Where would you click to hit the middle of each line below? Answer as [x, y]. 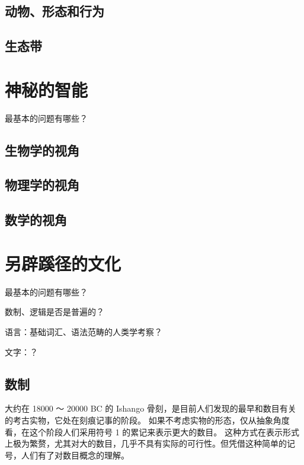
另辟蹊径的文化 [63, 263]
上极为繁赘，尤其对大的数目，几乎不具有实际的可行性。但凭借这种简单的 [146, 443]
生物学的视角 [42, 150]
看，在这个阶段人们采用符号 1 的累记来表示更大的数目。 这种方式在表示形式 [152, 431]
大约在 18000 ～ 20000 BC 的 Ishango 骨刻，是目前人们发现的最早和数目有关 [151, 408]
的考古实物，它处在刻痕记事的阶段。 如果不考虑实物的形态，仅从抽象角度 [147, 420]
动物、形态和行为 [55, 11]
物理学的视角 [42, 185]
